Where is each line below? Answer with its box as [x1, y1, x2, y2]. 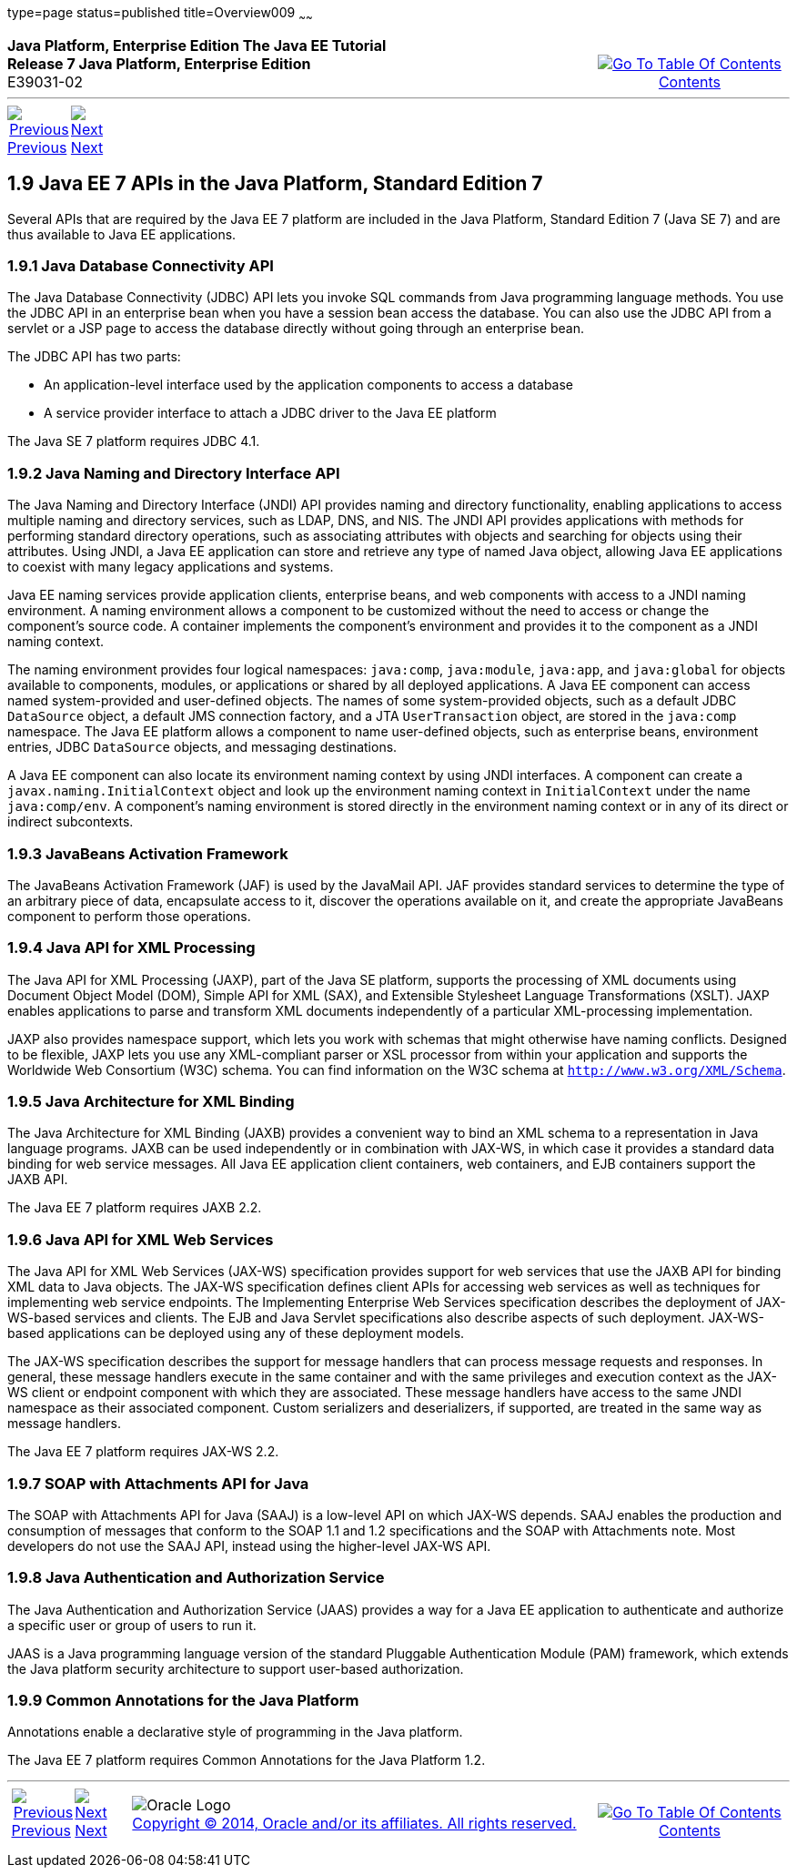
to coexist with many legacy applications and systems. [7, 559, 334, 575]
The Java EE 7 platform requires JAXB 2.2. [7, 1200, 262, 1216]
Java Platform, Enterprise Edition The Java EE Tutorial [7, 35, 387, 55]
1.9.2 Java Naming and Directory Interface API [7, 463, 340, 482]
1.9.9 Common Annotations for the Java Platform [7, 1691, 359, 1710]
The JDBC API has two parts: [7, 349, 181, 365]
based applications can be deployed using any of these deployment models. [7, 1325, 465, 1342]
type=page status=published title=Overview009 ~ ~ [7, 5, 313, 24]
